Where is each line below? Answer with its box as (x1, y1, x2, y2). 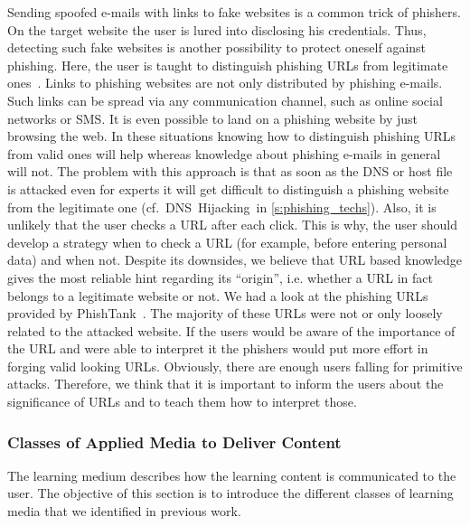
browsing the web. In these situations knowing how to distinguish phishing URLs (7, 127, 456, 146)
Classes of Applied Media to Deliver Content (7, 430, 342, 453)
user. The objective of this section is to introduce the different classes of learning (7, 484, 454, 503)
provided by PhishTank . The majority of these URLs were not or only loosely (7, 304, 443, 323)
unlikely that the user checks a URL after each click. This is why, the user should (7, 215, 457, 234)
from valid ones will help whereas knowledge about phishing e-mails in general (7, 144, 441, 163)
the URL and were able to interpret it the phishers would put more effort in (7, 339, 428, 358)
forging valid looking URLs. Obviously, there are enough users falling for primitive (7, 356, 463, 375)
